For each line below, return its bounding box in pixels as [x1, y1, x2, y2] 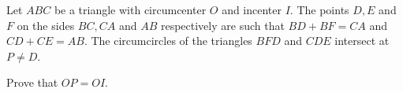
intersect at [334, 32, 390, 49]
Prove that [6, 74, 58, 91]
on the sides [17, 17, 75, 33]
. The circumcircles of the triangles [84, 32, 252, 49]
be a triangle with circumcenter [54, 2, 207, 17]
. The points [289, 2, 349, 17]
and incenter [222, 2, 282, 17]
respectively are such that [160, 17, 285, 33]
